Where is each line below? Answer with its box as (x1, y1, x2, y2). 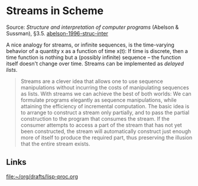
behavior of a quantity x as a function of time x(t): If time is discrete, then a (6, 47, 188, 54)
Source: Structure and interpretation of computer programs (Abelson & (6, 24, 179, 31)
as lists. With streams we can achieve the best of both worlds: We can (20, 90, 192, 97)
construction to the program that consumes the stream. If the (20, 115, 170, 122)
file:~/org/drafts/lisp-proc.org (6, 172, 79, 180)
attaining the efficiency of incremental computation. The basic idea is (20, 102, 190, 109)
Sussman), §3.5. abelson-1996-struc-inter (6, 29, 108, 36)
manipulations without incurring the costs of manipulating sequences (20, 84, 189, 91)
